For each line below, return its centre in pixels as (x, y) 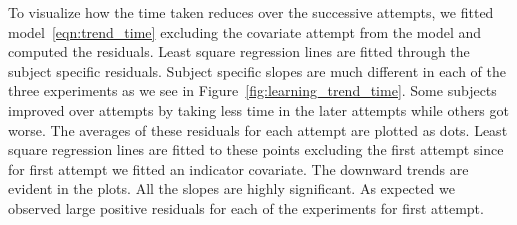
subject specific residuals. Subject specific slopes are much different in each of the (257, 70)
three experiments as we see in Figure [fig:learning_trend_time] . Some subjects (252, 90)
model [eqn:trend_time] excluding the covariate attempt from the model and (245, 31)
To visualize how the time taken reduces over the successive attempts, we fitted (251, 12)
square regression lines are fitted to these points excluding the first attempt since (256, 149)
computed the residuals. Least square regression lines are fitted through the (239, 51)
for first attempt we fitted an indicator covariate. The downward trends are (238, 168)
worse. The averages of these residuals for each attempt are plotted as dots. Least (258, 129)
